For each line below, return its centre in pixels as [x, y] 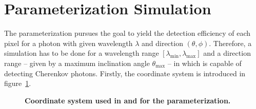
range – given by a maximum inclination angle [77, 63]
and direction [162, 43]
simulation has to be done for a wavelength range [82, 53]
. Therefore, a [230, 43]
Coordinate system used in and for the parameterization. [128, 100]
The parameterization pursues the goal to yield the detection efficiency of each [127, 33]
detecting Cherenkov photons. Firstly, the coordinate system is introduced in [125, 73]
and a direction [227, 53]
